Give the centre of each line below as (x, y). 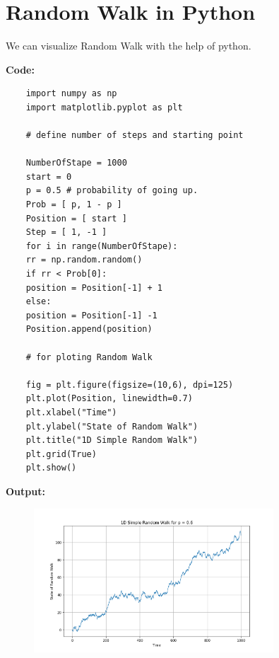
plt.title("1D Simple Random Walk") (112, 440)
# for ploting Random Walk (89, 357)
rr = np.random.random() (84, 260)
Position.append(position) (89, 329)
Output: (25, 491)
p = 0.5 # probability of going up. (112, 191)
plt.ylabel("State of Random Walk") (112, 426)
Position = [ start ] (76, 218)
